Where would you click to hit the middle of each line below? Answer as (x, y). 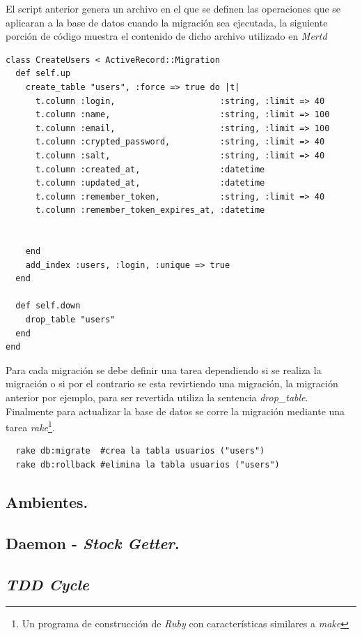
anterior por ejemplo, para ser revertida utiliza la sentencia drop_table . (157, 397)
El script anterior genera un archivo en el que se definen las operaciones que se (173, 8)
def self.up (43, 74)
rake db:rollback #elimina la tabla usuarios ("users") (148, 465)
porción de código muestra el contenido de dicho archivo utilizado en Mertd (166, 36)
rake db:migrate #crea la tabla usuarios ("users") (140, 451)
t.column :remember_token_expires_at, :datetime (150, 210)
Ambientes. (47, 502)
